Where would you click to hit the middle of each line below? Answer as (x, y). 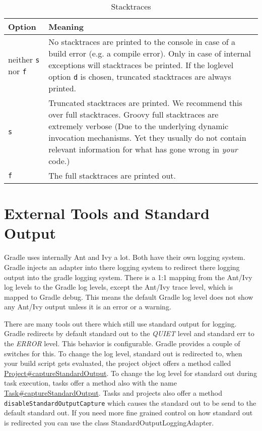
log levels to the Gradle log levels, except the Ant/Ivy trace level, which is (119, 287)
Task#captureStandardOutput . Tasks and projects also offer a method (113, 393)
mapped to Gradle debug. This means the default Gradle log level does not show (129, 297)
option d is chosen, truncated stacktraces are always (140, 76)
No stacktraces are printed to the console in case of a (142, 42)
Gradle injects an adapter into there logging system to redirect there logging (122, 267)
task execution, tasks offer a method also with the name (90, 383)
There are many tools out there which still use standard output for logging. (120, 323)
